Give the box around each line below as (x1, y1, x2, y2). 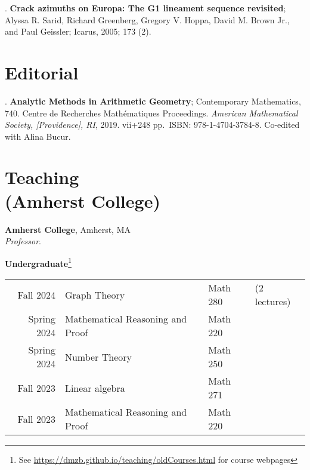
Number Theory (64, 349, 132, 364)
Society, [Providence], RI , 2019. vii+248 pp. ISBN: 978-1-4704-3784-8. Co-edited (5, 118, 300, 131)
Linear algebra (64, 380, 125, 395)
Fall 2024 (17, 287, 55, 302)
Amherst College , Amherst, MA (5, 223, 131, 235)
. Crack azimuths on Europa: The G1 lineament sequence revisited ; (5, 2, 286, 14)
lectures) (255, 294, 291, 309)
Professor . (5, 235, 41, 247)
